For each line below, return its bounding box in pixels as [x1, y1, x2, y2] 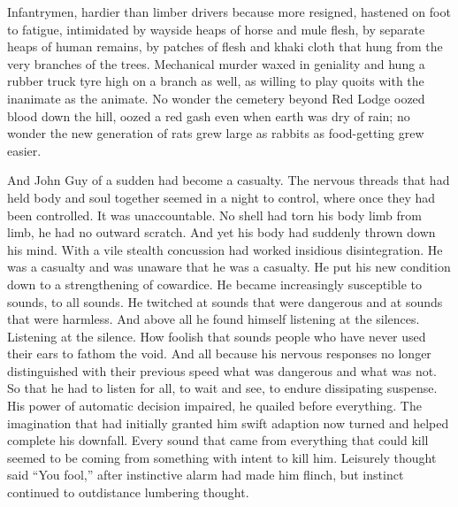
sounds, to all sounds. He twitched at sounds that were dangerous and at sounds [7, 292, 443, 311]
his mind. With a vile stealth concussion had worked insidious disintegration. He [7, 240, 443, 258]
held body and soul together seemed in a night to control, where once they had [7, 188, 436, 206]
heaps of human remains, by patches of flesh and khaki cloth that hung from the [7, 37, 443, 56]
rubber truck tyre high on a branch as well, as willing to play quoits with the [7, 72, 424, 90]
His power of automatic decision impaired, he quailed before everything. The [7, 396, 422, 415]
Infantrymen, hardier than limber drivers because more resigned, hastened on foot [7, 3, 451, 20]
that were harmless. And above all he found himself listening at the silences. [7, 310, 420, 328]
